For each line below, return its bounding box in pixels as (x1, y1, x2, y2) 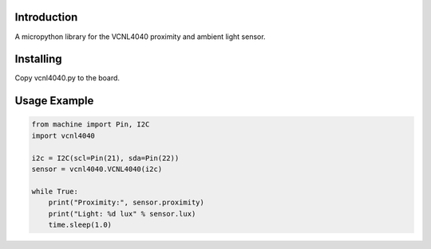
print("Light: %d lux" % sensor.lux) (48, 209, 196, 218)
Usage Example (14, 94, 94, 107)
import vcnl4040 (31, 131, 96, 140)
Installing (14, 53, 63, 66)
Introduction (14, 10, 78, 24)
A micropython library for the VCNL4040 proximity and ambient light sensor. (14, 32, 267, 41)
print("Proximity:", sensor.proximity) (48, 198, 205, 207)
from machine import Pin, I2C (31, 120, 150, 129)
